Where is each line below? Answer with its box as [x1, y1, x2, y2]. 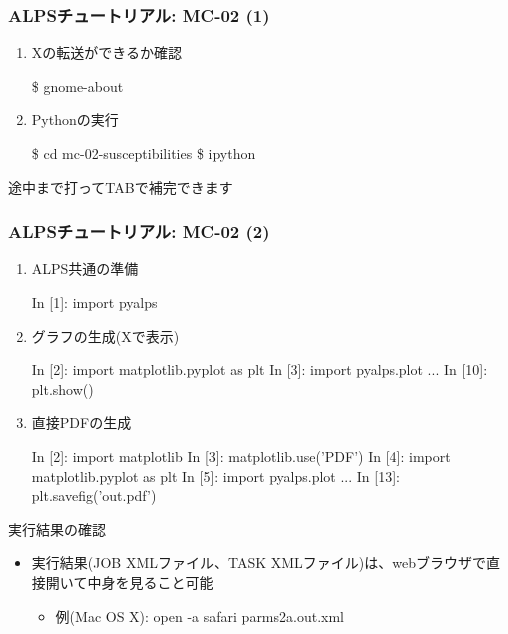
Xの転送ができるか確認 [31, 42, 183, 63]
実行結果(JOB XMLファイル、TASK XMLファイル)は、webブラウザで [31, 552, 487, 573]
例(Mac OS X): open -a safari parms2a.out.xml [55, 605, 345, 626]
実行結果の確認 [8, 518, 106, 539]
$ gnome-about [31, 75, 124, 96]
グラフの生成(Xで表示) [31, 325, 180, 346]
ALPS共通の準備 [31, 258, 139, 279]
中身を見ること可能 [87, 571, 214, 592]
